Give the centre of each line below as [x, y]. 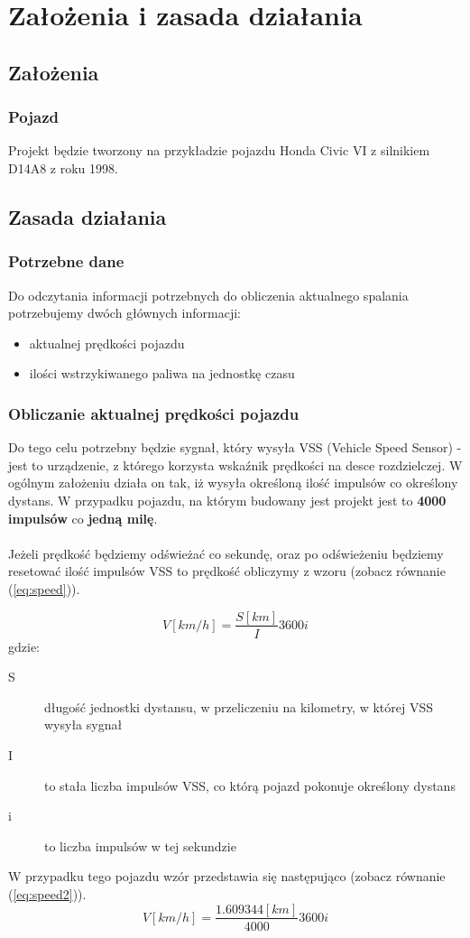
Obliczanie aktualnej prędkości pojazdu [154, 413]
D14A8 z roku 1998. [63, 167]
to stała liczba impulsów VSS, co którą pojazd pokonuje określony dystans [250, 785]
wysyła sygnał [83, 724]
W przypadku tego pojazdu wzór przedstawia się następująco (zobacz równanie [227, 876]
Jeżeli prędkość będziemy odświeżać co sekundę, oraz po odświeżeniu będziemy [226, 553]
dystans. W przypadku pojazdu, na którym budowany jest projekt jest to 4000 [227, 500]
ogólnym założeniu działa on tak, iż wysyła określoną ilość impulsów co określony [233, 483]
